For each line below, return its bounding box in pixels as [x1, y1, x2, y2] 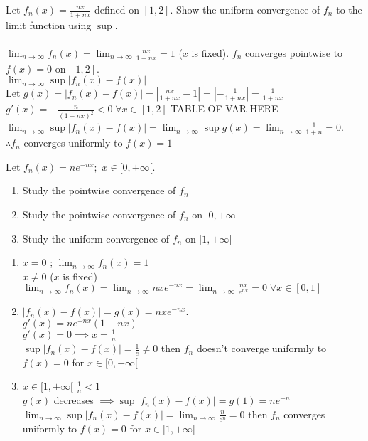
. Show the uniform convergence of [170, 2, 320, 16]
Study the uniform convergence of [22, 230, 170, 245]
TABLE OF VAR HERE [171, 101, 278, 116]
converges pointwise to [245, 46, 343, 60]
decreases [53, 393, 94, 408]
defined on [94, 2, 139, 16]
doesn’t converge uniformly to [196, 341, 327, 356]
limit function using [6, 17, 92, 32]
